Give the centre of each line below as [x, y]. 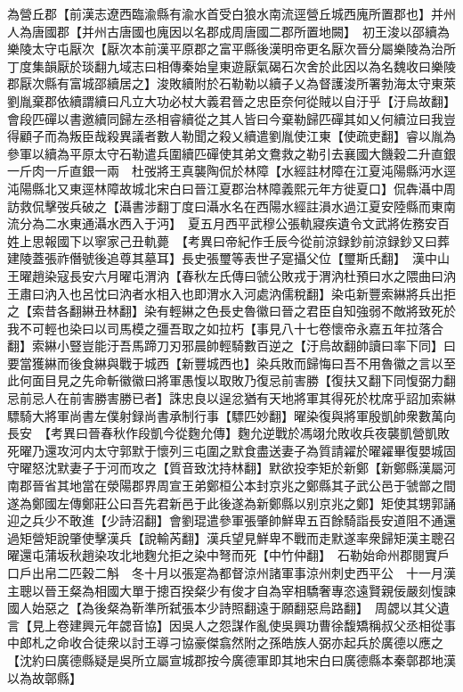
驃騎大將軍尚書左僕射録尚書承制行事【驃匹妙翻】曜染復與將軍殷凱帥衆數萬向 [231, 415]
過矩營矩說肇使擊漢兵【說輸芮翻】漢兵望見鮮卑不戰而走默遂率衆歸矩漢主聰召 [231, 537]
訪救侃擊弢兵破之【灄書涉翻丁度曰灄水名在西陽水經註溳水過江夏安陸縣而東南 [231, 206]
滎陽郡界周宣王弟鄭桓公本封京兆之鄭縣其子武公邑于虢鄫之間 [281, 486]
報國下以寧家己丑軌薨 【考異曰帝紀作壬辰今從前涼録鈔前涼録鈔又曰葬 [247, 240]
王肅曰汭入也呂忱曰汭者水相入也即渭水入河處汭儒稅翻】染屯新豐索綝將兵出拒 [231, 293]
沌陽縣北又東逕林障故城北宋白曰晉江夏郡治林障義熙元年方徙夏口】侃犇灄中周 [231, 188]
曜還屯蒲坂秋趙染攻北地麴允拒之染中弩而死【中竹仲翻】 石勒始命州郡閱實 [222, 555]
